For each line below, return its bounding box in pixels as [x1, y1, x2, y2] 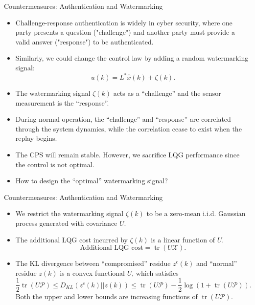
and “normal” [196, 258, 237, 268]
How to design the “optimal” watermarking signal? [15, 175, 168, 186]
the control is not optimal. [15, 159, 94, 169]
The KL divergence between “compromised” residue [15, 258, 171, 268]
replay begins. [15, 133, 57, 143]
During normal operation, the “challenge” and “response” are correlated [15, 114, 231, 124]
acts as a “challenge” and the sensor [113, 88, 221, 98]
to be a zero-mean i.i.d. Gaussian [146, 208, 246, 218]
